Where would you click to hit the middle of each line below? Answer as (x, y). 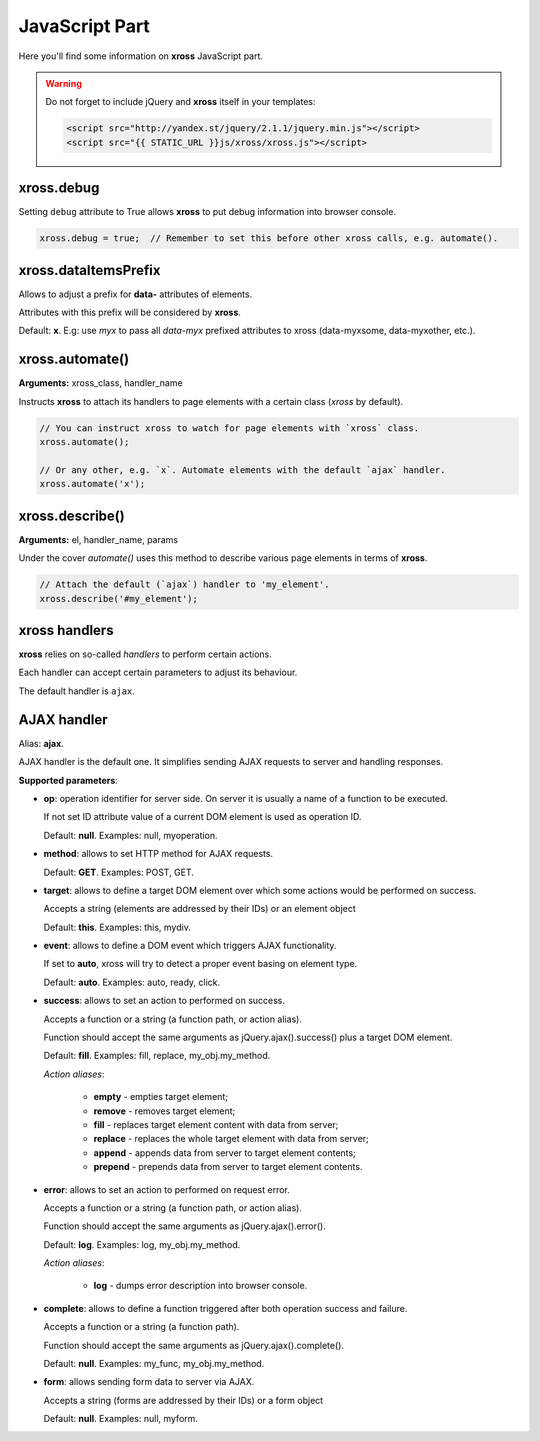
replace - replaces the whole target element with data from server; (231, 1139)
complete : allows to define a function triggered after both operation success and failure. (225, 1308)
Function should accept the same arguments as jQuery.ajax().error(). (185, 1226)
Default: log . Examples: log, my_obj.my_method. (142, 1244)
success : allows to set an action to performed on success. (164, 1001)
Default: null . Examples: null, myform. (121, 1419)
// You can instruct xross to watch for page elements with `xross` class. (229, 428)
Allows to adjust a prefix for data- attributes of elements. (135, 294)
